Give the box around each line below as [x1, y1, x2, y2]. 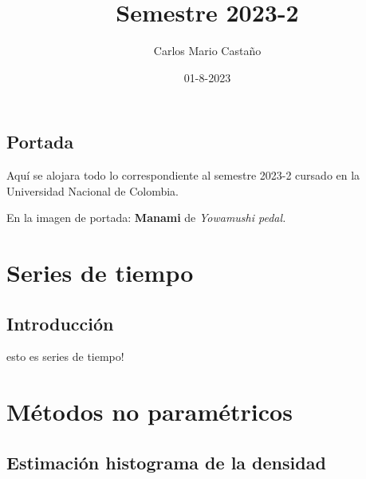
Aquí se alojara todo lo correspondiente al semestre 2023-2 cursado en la [6, 167, 360, 184]
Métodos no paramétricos [6, 395, 293, 428]
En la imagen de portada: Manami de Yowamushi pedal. [6, 209, 286, 226]
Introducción [6, 311, 114, 335]
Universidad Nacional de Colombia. [6, 182, 179, 199]
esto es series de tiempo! [6, 348, 124, 365]
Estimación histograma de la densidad [6, 449, 326, 474]
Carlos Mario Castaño [153, 42, 262, 59]
